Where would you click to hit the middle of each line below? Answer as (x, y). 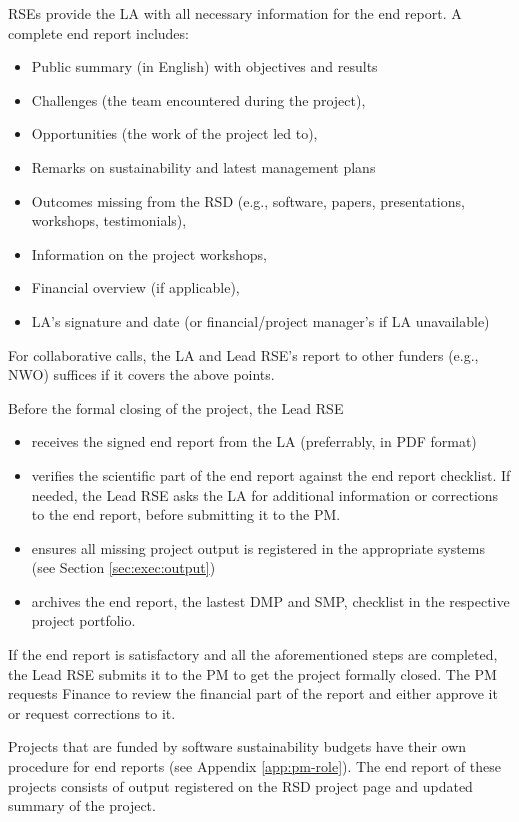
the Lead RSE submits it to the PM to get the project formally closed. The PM (252, 673)
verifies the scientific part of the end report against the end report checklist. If (271, 474)
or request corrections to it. (92, 712)
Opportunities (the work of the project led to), (174, 133)
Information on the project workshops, (149, 253)
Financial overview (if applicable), (135, 287)
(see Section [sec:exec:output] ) (123, 567)
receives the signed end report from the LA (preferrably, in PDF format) (254, 441)
